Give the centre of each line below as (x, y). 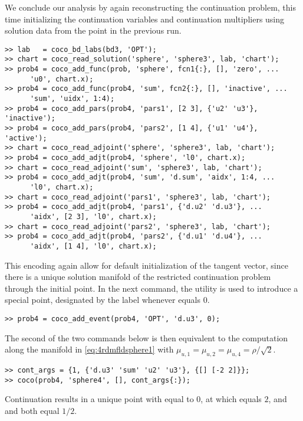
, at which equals (231, 399)
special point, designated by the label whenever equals (103, 300)
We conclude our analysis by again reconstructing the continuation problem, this (151, 7)
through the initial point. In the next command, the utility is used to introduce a (151, 288)
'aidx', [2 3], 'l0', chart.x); (93, 216)
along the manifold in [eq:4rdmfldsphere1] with (89, 349)
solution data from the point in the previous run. (93, 30)
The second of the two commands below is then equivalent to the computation (146, 337)
